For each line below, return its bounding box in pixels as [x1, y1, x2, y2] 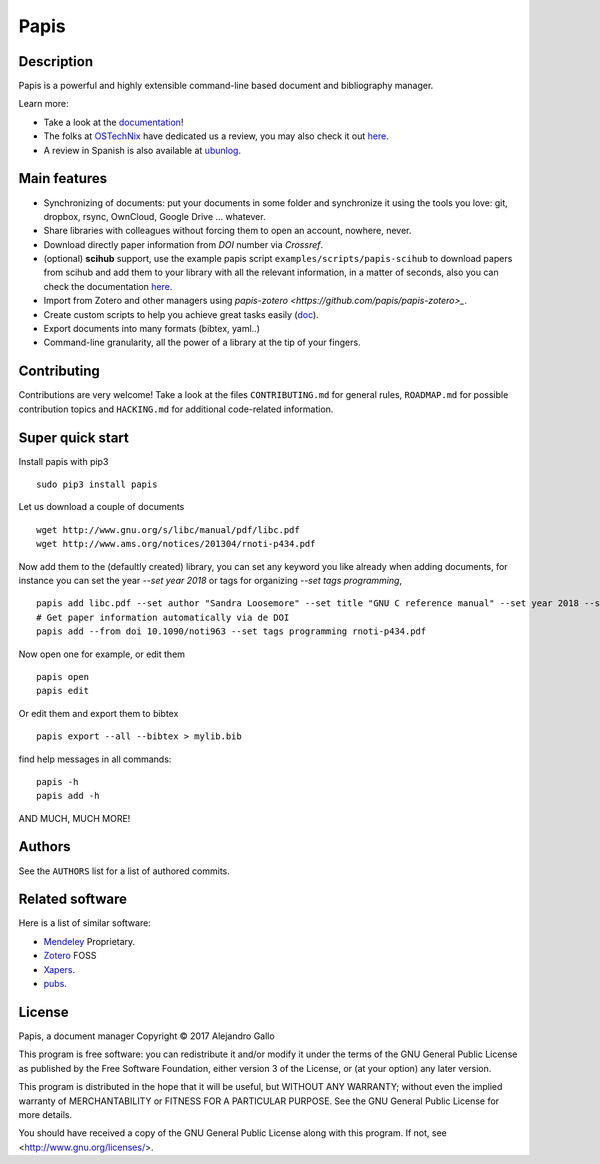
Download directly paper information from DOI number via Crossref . [43, 238, 324, 250]
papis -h [36, 776, 79, 787]
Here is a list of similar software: [18, 917, 152, 929]
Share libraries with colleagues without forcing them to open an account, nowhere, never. [43, 225, 412, 237]
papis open [36, 671, 90, 682]
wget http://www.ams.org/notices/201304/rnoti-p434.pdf [36, 538, 316, 550]
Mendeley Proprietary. [43, 935, 136, 947]
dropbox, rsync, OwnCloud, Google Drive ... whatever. [43, 210, 266, 222]
